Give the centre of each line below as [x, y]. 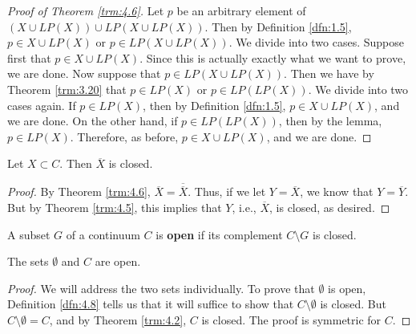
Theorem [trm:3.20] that [67, 89]
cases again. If [42, 105]
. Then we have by [329, 73]
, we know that [337, 191]
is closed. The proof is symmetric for [291, 319]
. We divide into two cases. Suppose [317, 42]
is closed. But [353, 304]
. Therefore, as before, [124, 136]
